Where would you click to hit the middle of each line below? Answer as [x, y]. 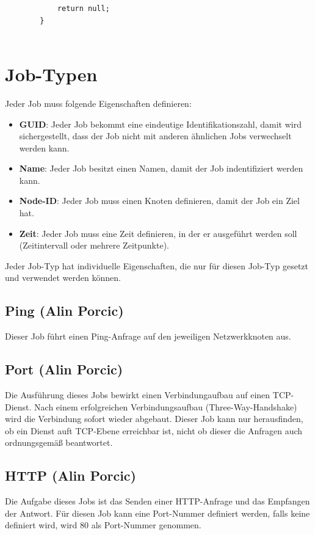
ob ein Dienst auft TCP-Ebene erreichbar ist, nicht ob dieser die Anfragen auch [154, 430]
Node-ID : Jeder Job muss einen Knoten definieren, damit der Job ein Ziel [159, 201]
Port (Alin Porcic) [64, 369]
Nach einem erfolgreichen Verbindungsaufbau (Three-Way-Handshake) [166, 406]
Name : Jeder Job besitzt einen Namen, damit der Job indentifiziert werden [161, 168]
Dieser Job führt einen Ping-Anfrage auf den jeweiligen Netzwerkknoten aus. [148, 336]
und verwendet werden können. [63, 278]
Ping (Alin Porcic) [64, 311]
